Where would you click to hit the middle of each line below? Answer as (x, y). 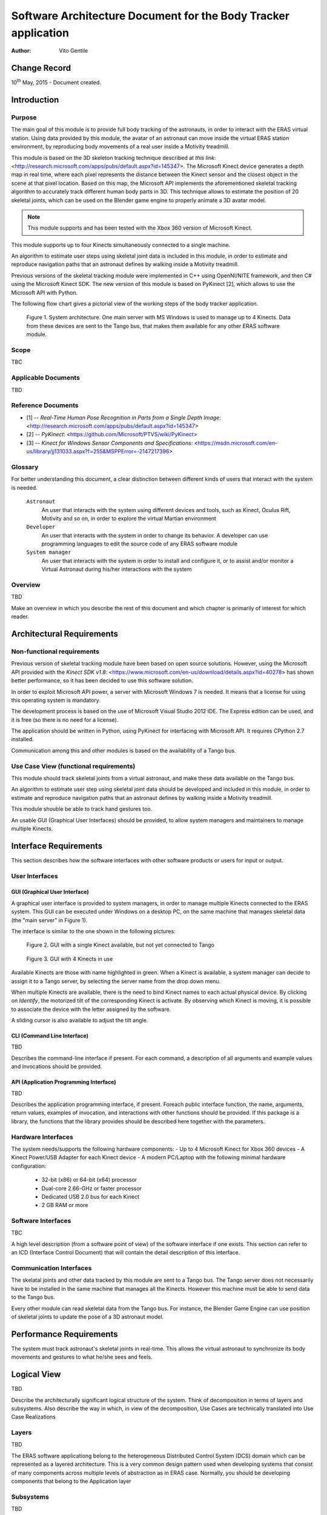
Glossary (25, 467)
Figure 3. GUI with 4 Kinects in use (70, 959)
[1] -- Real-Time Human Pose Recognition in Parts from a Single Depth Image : (124, 418)
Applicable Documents (45, 378)
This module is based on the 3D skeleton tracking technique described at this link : (114, 158)
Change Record (41, 68)
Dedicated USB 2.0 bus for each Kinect (90, 1196)
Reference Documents (45, 405)
